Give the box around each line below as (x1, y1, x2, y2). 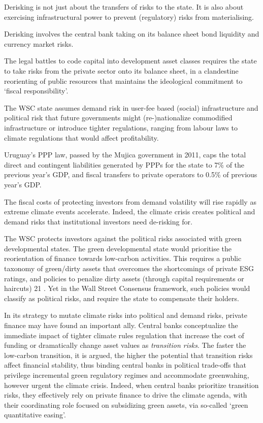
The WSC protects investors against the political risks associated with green (4, 233, 242, 244)
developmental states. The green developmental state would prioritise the (4, 243, 232, 253)
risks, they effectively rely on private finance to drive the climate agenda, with (4, 389, 247, 400)
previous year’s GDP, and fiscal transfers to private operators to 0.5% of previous (4, 169, 257, 180)
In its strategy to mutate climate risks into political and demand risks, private (4, 310, 247, 320)
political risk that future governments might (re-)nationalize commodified (4, 112, 233, 123)
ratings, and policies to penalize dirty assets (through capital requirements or (4, 273, 244, 283)
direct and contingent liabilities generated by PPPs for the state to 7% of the (4, 159, 245, 170)
